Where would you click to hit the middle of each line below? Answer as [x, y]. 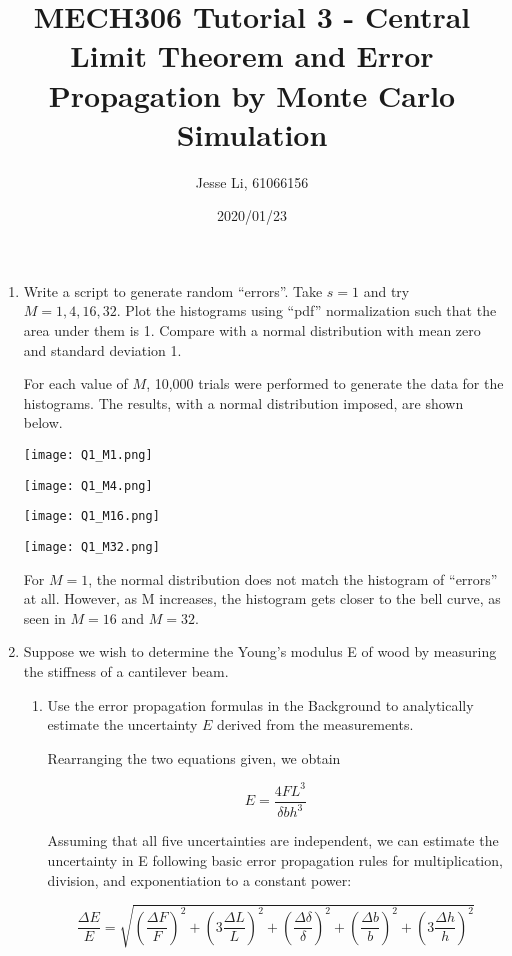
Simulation [252, 133]
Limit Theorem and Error [252, 55]
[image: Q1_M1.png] [88, 455]
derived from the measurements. [315, 724]
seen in [44, 617]
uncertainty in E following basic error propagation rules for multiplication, [275, 859]
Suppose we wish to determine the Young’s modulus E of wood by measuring [260, 651]
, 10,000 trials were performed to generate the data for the [325, 383]
